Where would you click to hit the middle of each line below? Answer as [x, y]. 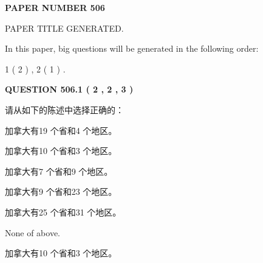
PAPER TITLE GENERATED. [64, 28]
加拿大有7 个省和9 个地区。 [59, 171]
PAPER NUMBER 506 [55, 7]
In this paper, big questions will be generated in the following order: [132, 48]
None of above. [32, 232]
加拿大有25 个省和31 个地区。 [63, 212]
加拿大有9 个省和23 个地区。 [61, 191]
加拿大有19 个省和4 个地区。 [61, 130]
